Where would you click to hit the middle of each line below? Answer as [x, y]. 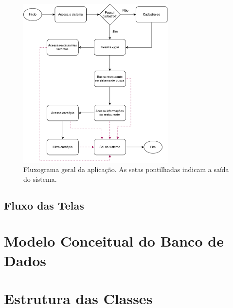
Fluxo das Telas [44, 205]
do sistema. [40, 179]
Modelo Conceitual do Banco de [114, 241]
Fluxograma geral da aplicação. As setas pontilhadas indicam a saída [126, 169]
